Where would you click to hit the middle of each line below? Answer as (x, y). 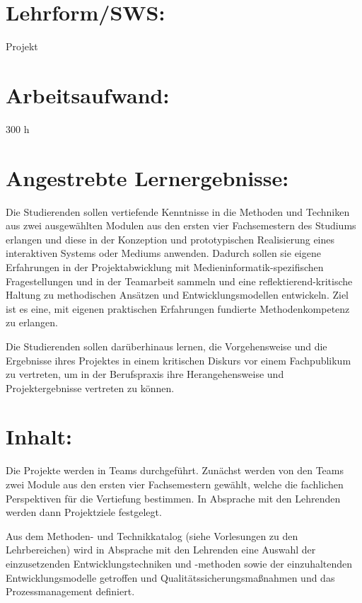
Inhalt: (39, 436)
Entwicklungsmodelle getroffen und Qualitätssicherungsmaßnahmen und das (170, 577)
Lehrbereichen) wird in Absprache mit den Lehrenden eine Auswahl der (161, 550)
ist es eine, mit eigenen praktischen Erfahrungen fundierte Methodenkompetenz (178, 308)
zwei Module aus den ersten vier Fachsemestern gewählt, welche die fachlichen (175, 484)
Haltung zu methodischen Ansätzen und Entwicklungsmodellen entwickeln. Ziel (177, 295)
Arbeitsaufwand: (88, 94)
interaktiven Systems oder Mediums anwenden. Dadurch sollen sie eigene (163, 253)
